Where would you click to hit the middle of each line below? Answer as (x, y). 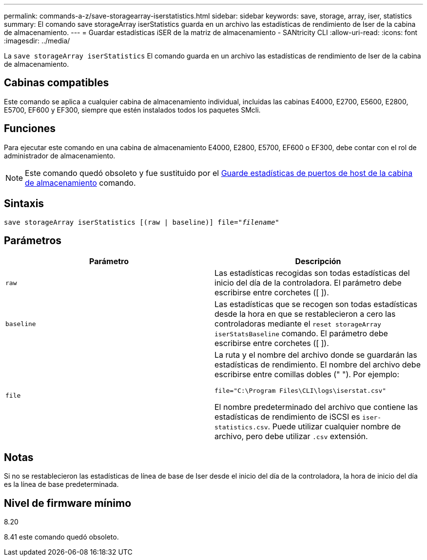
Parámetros (33, 240)
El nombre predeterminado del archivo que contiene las (316, 407)
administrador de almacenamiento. (60, 155)
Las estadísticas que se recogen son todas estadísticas (316, 304)
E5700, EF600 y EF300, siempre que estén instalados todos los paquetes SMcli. (132, 110)
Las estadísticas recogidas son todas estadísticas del (312, 273)
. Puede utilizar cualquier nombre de (334, 427)
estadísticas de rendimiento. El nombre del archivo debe (318, 365)
